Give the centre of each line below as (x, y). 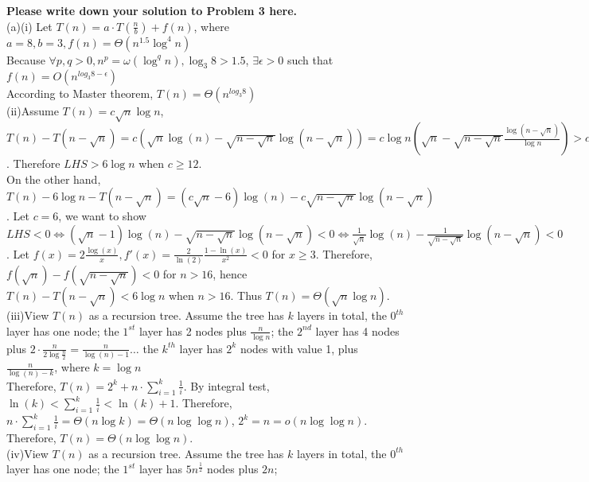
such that (310, 59)
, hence (230, 274)
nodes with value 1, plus (299, 348)
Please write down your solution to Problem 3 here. (152, 10)
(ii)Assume (33, 111)
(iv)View (27, 453)
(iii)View (28, 315)
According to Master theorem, (80, 93)
